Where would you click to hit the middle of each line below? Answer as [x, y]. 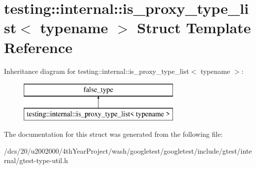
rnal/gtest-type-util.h [36, 160]
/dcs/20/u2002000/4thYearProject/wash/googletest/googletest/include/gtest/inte [128, 150]
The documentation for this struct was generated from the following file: [113, 134]
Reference [38, 47]
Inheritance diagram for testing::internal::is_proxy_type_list [97, 71]
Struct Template [194, 28]
